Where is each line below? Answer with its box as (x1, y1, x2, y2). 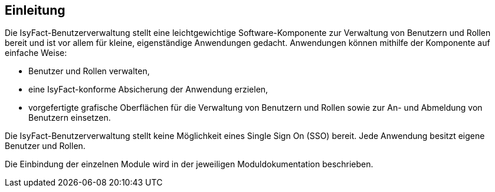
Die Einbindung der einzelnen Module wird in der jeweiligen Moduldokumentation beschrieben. (5, 159, 373, 170)
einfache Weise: (5, 48, 67, 58)
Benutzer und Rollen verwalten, (28, 66, 150, 77)
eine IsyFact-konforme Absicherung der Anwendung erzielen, (28, 84, 268, 95)
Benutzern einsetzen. (28, 112, 111, 123)
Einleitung (5, 3, 65, 18)
